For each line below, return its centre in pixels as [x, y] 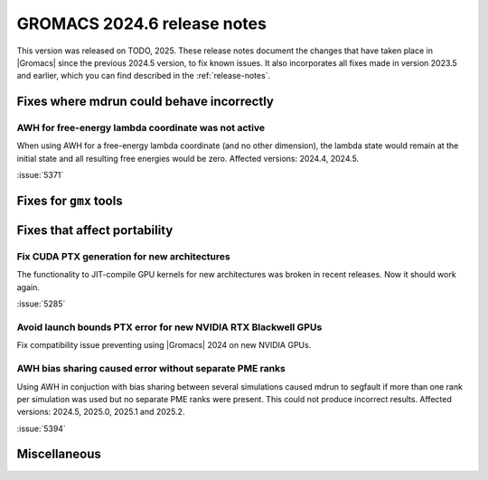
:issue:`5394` [42, 428]
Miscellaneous [59, 454]
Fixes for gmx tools [70, 201]
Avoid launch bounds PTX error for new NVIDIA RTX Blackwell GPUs [169, 327]
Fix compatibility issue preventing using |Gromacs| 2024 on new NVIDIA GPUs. [164, 345]
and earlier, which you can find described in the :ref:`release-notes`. [144, 76]
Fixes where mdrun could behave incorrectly [145, 102]
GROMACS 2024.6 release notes [141, 24]
